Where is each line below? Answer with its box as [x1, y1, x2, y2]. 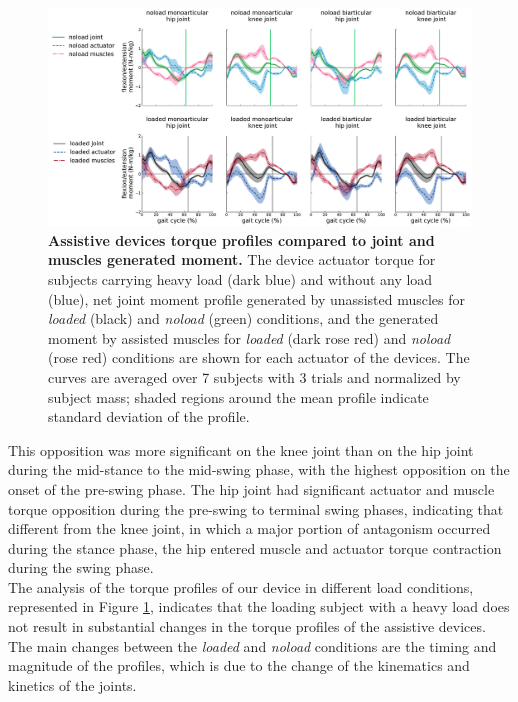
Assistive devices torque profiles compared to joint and [48, 229, 435, 250]
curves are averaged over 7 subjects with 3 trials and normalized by [48, 366, 461, 387]
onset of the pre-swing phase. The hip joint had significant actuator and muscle [8, 478, 495, 499]
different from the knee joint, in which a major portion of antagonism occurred [8, 518, 491, 539]
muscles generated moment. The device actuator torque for [48, 249, 436, 270]
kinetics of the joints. [8, 674, 137, 695]
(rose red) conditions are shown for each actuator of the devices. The [48, 347, 470, 368]
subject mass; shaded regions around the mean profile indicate [48, 386, 429, 407]
